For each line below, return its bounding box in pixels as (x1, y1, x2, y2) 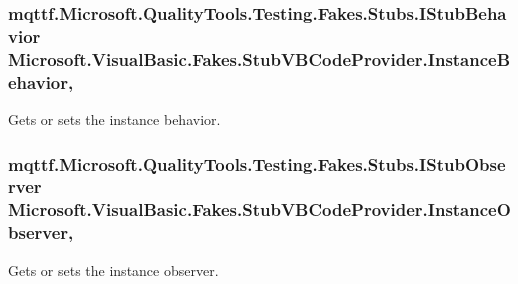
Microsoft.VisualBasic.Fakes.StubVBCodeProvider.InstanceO (8, 197, 511, 222)
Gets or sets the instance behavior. (8, 108, 221, 129)
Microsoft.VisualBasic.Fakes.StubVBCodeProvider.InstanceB (8, 46, 511, 71)
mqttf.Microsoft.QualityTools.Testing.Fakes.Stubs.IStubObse (8, 151, 506, 176)
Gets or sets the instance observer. (8, 259, 219, 280)
